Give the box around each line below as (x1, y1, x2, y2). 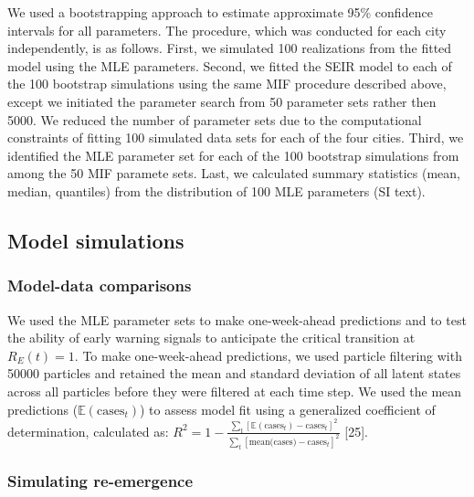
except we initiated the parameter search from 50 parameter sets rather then (7, 91, 437, 111)
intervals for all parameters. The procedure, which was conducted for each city (7, 20, 447, 39)
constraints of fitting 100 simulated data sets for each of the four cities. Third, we (7, 128, 464, 147)
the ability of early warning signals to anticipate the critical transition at (7, 328, 416, 347)
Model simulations (7, 226, 184, 254)
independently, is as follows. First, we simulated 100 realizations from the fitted (7, 38, 452, 58)
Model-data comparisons (7, 274, 192, 297)
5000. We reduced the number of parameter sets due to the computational (7, 110, 422, 129)
